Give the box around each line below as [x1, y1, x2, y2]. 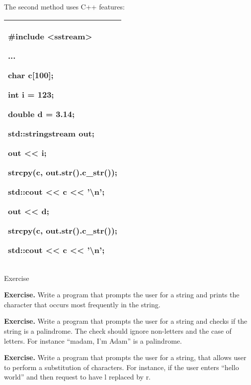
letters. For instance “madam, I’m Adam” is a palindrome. [4, 335, 182, 346]
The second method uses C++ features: [4, 1, 125, 11]
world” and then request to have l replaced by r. [4, 372, 151, 382]
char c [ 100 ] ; [8, 69, 54, 81]
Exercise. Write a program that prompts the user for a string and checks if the [4, 316, 248, 326]
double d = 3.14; [8, 108, 75, 120]
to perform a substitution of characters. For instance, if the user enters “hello [4, 362, 239, 372]
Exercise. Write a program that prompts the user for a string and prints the [4, 289, 240, 300]
